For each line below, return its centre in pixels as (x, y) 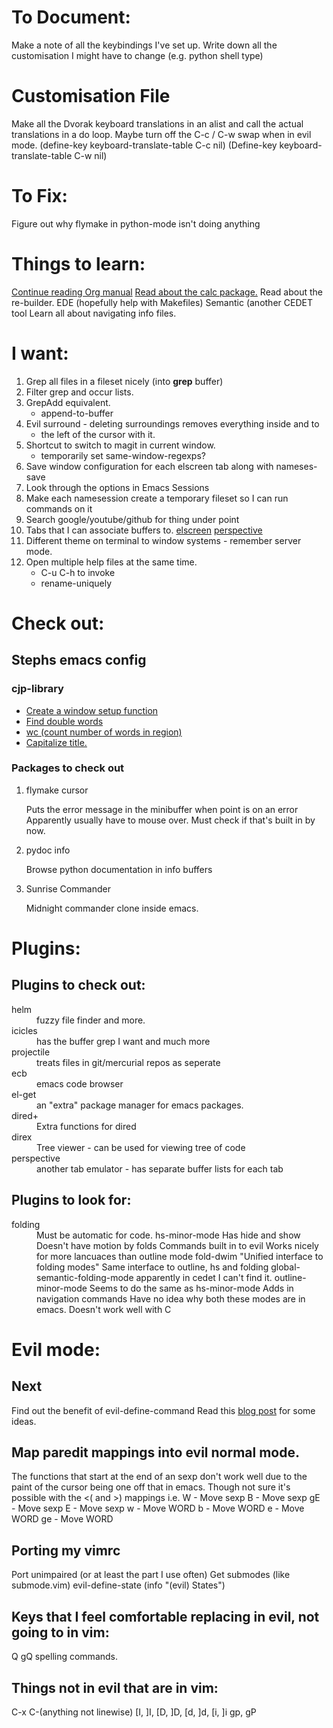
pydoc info (48, 850)
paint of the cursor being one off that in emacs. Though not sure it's (151, 1487)
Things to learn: (78, 264)
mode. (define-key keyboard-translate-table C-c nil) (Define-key (144, 145)
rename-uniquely (76, 583)
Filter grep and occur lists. (79, 392)
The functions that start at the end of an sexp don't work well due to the (159, 1477)
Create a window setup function (92, 710)
